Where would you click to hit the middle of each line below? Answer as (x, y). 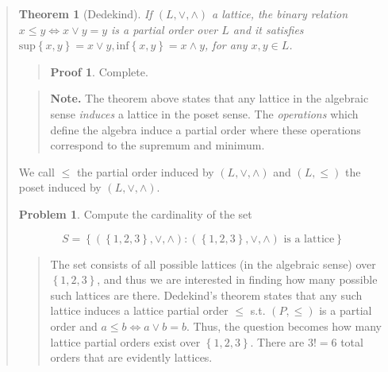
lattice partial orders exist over (125, 341)
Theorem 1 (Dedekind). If (85, 14)
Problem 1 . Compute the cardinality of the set (135, 213)
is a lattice (309, 239)
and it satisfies (268, 29)
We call (36, 171)
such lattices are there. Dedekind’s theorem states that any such (206, 294)
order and (74, 325)
